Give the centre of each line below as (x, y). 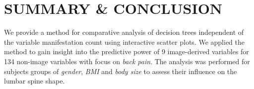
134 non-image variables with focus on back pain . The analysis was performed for (127, 61)
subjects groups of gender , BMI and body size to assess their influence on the (121, 71)
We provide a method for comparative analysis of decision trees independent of (124, 32)
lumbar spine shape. (34, 81)
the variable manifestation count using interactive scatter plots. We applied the (124, 42)
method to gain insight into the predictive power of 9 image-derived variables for (127, 51)
